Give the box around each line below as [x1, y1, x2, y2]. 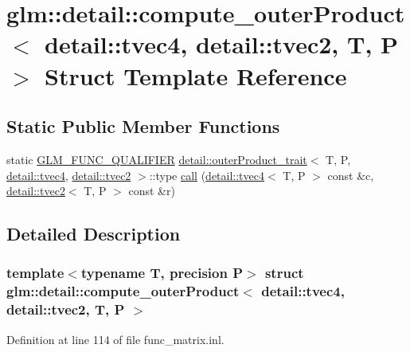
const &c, [327, 166, 374, 183]
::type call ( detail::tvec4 [149, 166, 265, 183]
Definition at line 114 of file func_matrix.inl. [6, 330, 225, 347]
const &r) [128, 182, 175, 199]
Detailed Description [6, 221, 181, 246]
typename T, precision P [80, 263, 244, 283]
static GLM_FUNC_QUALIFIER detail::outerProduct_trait [6, 151, 307, 167]
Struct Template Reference [45, 59, 347, 92]
